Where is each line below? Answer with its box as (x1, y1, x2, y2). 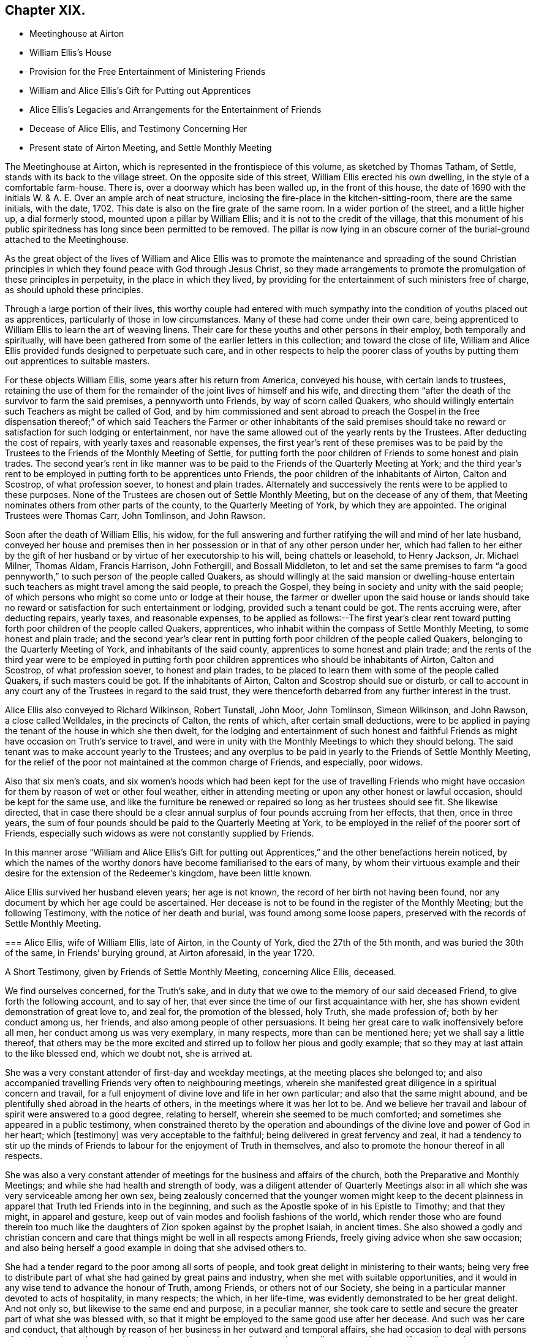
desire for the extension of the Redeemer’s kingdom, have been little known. (5, 868, 312, 879)
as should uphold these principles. (5, 285, 143, 296)
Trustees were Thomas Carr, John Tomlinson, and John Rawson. (5, 510, 266, 521)
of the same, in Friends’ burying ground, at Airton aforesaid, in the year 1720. (5, 948, 315, 959)
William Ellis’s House (29, 47, 111, 58)
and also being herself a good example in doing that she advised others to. (5, 1243, 307, 1254)
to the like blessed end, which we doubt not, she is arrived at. (5, 1048, 253, 1059)
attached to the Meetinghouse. (5, 234, 129, 245)
